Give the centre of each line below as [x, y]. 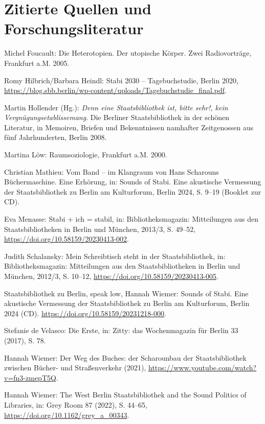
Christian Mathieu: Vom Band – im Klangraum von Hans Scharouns [112, 171]
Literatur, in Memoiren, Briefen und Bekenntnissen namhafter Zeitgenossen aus [129, 127]
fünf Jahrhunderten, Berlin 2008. [56, 137]
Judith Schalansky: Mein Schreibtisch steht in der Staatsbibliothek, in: [115, 256]
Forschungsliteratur [74, 28]
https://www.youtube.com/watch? [202, 368]
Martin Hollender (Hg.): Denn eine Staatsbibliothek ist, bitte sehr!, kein [116, 107]
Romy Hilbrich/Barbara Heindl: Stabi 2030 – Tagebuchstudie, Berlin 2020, [121, 80]
